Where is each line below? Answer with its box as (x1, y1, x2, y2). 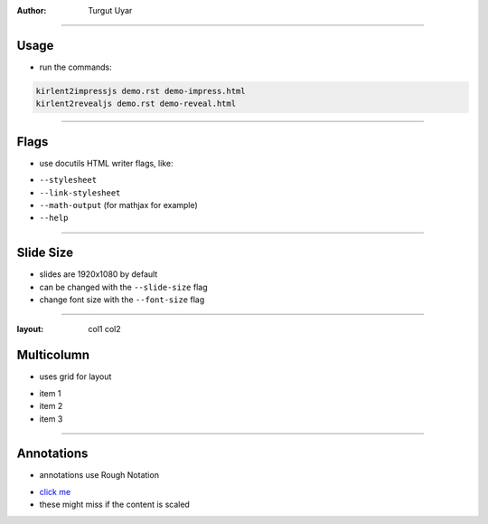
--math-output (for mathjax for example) (39, 199, 198, 210)
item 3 (39, 413, 63, 424)
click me (39, 486, 71, 497)
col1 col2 (88, 324, 121, 335)
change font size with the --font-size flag (39, 294, 205, 305)
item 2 (39, 401, 63, 412)
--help (39, 213, 69, 224)
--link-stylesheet (39, 187, 121, 198)
